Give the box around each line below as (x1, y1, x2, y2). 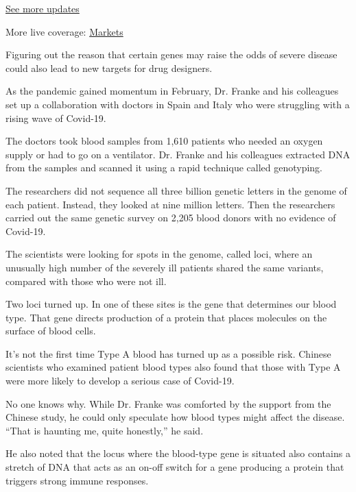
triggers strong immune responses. (5, 473, 149, 487)
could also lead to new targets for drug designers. (5, 60, 213, 75)
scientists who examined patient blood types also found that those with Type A (5, 360, 341, 374)
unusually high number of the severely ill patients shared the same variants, (5, 260, 324, 274)
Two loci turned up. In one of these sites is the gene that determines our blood (5, 297, 337, 311)
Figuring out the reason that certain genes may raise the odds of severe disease (5, 47, 337, 62)
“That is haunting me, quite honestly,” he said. (5, 423, 204, 437)
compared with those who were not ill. (5, 273, 167, 288)
